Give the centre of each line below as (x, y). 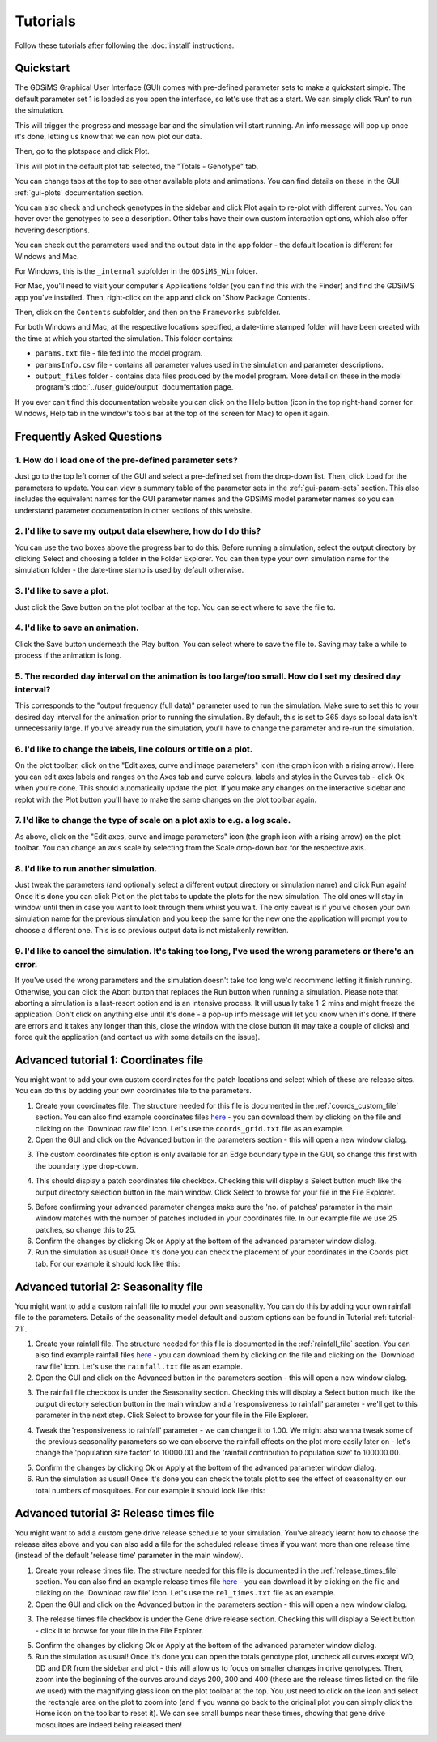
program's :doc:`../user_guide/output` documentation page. (134, 387)
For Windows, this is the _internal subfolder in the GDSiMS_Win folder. (136, 270)
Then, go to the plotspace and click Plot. (82, 151)
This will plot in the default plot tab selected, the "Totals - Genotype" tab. (137, 166)
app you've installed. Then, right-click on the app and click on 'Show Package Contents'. (163, 297)
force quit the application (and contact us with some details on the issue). (138, 1037)
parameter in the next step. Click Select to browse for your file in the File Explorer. (172, 1415)
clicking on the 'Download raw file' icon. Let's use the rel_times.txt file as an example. (185, 1593)
